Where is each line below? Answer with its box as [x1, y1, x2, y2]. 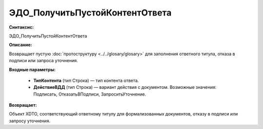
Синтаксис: [9, 24, 34, 30]
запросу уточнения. [9, 118, 51, 124]
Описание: [9, 42, 33, 48]
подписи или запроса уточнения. [9, 58, 78, 64]
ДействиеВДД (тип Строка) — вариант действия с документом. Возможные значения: [33, 84, 217, 90]
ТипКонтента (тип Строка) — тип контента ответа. [33, 78, 139, 83]
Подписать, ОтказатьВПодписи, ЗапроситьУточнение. [33, 91, 146, 97]
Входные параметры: [9, 66, 56, 72]
